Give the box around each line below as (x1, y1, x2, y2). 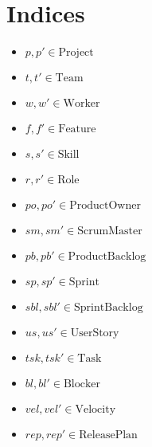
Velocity (75, 404, 116, 416)
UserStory (70, 327, 119, 339)
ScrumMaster (77, 225, 142, 237)
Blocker (63, 378, 101, 390)
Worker (63, 98, 100, 110)
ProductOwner (69, 200, 141, 212)
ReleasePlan (79, 429, 138, 441)
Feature (58, 124, 96, 135)
